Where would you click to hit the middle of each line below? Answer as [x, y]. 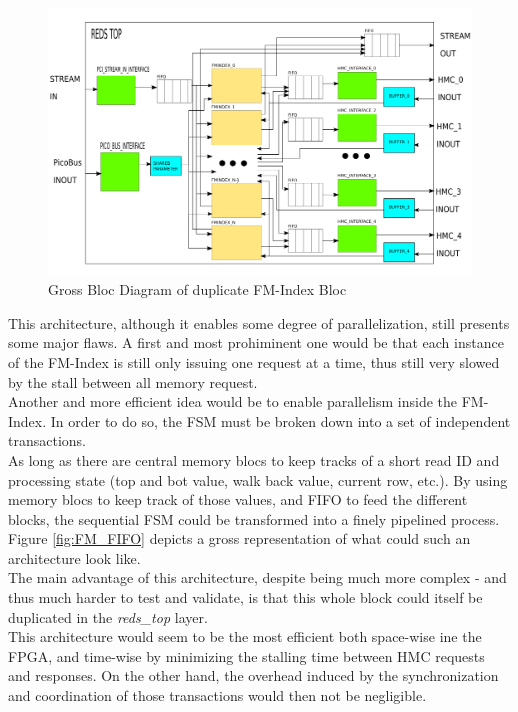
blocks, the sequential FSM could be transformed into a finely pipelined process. [254, 518]
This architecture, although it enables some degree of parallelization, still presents [259, 322]
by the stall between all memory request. [133, 381]
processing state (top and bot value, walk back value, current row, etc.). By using [258, 479]
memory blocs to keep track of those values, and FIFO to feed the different [238, 499]
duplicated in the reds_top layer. [108, 616]
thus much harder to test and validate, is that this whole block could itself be [245, 597]
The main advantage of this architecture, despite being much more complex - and [257, 577]
